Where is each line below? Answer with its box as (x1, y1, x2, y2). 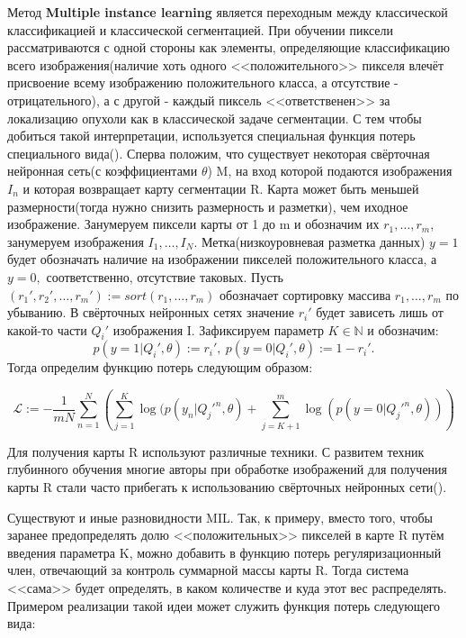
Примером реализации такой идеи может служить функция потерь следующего (7, 596, 441, 615)
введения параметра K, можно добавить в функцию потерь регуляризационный (7, 542, 442, 561)
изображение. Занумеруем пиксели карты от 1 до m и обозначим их (7, 214, 380, 233)
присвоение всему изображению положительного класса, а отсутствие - (7, 73, 399, 92)
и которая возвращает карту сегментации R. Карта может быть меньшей (22, 178, 419, 197)
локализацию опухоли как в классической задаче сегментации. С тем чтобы (7, 108, 422, 127)
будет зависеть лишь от (316, 303, 444, 322)
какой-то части (7, 320, 87, 339)
